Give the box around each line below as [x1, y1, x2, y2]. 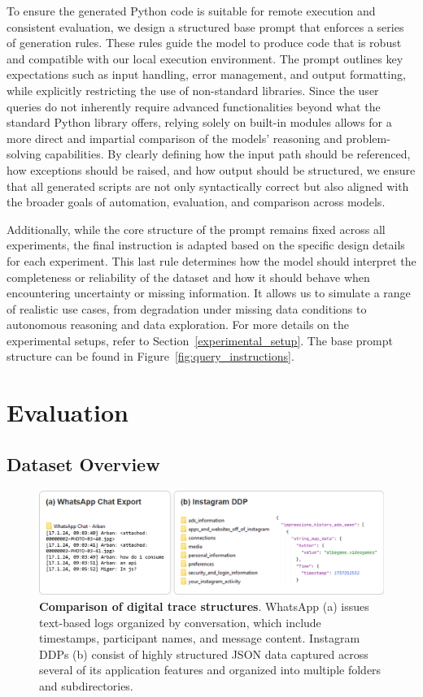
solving [7, 145, 41, 162]
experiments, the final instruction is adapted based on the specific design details [7, 236, 405, 253]
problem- [346, 129, 390, 146]
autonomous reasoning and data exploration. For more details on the [7, 316, 350, 333]
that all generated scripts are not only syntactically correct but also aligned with [7, 177, 409, 194]
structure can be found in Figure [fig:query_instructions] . [7, 348, 294, 365]
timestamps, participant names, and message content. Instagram [39, 630, 360, 647]
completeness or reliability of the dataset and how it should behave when [7, 268, 370, 285]
